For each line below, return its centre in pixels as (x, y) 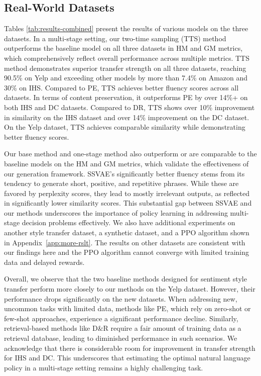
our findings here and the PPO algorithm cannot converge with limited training (126, 252)
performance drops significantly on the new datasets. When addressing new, (121, 298)
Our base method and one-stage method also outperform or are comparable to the (130, 154)
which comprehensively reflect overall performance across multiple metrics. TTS (127, 58)
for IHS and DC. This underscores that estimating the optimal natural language (127, 358)
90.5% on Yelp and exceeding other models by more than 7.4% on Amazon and (126, 78)
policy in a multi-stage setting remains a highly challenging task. (104, 367)
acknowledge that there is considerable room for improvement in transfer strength (130, 348)
